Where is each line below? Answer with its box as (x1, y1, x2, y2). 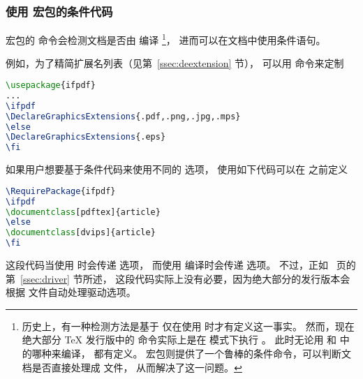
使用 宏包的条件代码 (6, 2, 113, 20)
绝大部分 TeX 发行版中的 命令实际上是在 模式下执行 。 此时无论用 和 (22, 332, 337, 347)
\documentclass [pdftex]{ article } (6, 207, 161, 217)
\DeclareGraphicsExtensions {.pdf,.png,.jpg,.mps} (6, 111, 241, 121)
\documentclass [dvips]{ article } (6, 228, 156, 238)
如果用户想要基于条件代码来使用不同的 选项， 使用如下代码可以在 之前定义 (6, 162, 348, 177)
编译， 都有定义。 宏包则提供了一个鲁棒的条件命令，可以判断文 (61, 346, 352, 360)
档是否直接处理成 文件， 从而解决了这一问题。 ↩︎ (22, 359, 242, 374)
